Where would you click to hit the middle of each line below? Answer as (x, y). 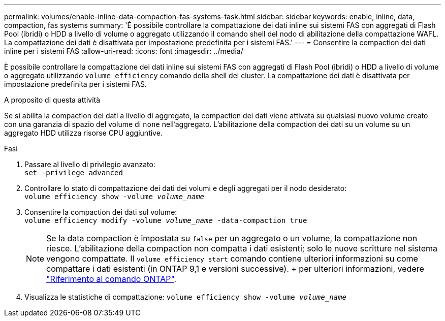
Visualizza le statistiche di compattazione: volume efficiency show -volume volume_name (185, 297)
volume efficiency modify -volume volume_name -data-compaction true (166, 220)
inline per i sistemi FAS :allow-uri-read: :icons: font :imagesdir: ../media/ (124, 51)
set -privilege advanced (74, 173)
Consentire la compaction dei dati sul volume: (101, 212)
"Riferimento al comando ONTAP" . (112, 279)
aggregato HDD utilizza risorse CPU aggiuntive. (83, 133)
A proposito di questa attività (52, 100)
